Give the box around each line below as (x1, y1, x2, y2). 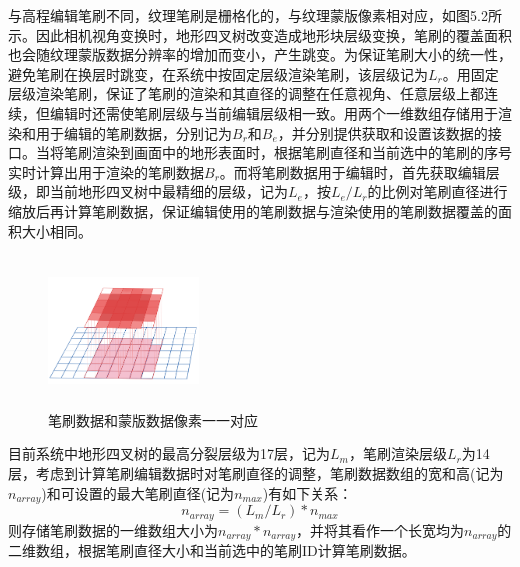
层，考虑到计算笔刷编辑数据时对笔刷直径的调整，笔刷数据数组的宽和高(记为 (8, 463, 504, 484)
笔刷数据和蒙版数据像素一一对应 (48, 409, 258, 430)
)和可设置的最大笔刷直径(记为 (41, 482, 235, 503)
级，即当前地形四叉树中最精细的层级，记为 (8, 181, 288, 202)
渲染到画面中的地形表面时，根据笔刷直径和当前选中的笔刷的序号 (91, 142, 512, 163)
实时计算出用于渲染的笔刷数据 (8, 161, 204, 182)
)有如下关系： (262, 482, 353, 503)
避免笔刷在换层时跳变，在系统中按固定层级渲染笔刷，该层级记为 (8, 63, 428, 84)
